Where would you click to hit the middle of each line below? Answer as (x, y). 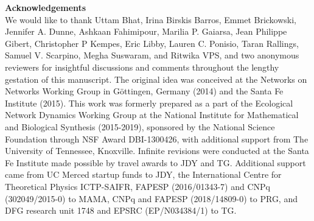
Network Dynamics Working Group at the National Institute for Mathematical (152, 115)
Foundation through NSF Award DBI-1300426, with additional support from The (157, 139)
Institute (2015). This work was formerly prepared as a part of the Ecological (149, 103)
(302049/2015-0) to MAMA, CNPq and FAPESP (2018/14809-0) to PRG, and (151, 198)
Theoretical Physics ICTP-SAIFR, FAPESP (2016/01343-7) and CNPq (138, 186)
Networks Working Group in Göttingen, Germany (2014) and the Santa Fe (144, 91)
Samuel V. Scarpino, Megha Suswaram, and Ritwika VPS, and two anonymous (152, 55)
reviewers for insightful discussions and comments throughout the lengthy (142, 67)
